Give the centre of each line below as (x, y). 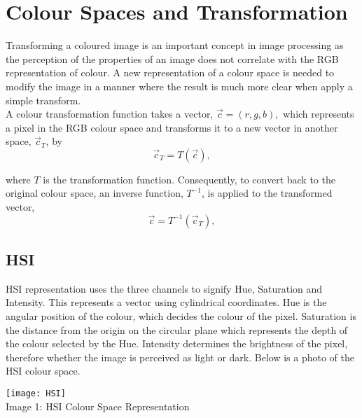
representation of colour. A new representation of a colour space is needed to (170, 72)
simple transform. (43, 100)
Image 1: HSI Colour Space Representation (98, 406)
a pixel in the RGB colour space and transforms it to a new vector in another (172, 127)
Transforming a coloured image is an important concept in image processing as (175, 45)
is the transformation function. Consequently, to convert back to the (189, 179)
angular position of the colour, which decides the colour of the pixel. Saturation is (181, 316)
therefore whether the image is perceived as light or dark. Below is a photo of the (180, 357)
